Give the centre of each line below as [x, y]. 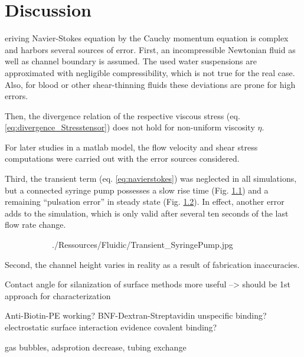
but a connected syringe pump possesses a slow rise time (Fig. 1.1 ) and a [137, 190]
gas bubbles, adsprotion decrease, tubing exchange [96, 347]
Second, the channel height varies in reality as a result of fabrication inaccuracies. [152, 264]
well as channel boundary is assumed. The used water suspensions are [131, 61]
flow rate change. [35, 225]
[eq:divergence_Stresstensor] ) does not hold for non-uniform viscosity [130, 127]
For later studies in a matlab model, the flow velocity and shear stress [131, 147]
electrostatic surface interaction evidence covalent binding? [111, 327]
